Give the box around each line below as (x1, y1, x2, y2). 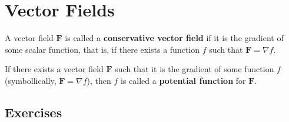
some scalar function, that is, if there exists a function (5, 43, 200, 55)
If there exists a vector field (5, 63, 104, 75)
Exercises (5, 103, 62, 121)
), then (87, 74, 111, 86)
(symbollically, (5, 74, 57, 86)
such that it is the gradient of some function (115, 63, 274, 75)
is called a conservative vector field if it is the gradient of (65, 32, 284, 44)
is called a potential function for (121, 74, 246, 86)
